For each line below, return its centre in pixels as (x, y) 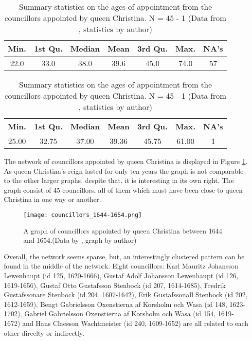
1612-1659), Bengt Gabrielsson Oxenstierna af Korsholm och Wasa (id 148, (116, 304)
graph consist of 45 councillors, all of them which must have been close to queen (123, 189)
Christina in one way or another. (53, 199)
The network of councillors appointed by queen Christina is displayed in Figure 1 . (126, 161)
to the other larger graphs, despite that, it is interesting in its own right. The (119, 180)
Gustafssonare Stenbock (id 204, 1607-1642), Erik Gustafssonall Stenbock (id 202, (126, 295)
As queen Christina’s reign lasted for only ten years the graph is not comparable (124, 170)
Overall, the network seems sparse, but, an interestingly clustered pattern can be (124, 256)
